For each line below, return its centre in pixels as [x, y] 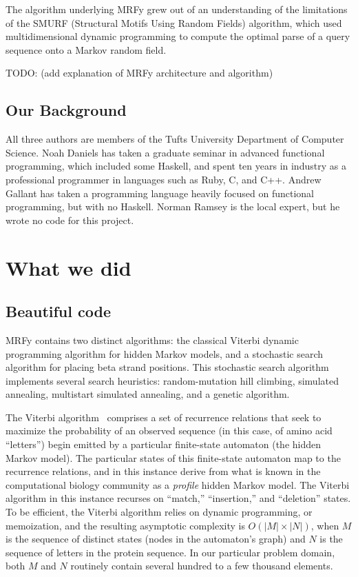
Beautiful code [58, 311]
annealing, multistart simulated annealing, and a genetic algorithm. [148, 394]
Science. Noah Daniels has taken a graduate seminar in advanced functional [165, 152]
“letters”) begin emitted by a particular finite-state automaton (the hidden [164, 444]
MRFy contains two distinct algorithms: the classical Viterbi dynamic [152, 340]
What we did [69, 267]
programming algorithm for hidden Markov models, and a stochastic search [165, 353]
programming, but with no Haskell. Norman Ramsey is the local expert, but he [173, 206]
